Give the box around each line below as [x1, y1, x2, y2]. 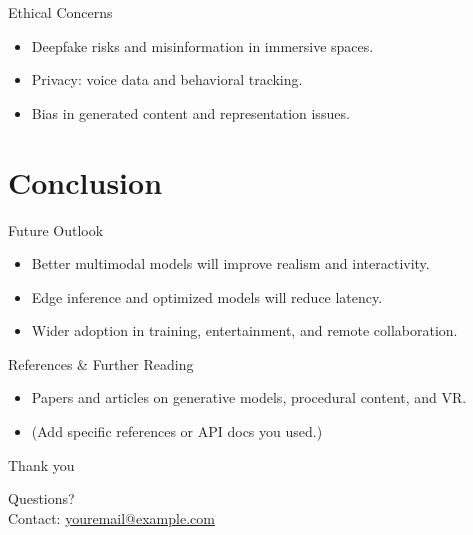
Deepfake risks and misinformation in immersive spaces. [31, 35, 374, 56]
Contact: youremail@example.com [8, 507, 215, 528]
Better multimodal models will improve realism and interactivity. [31, 253, 430, 274]
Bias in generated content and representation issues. [31, 102, 350, 123]
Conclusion [8, 161, 163, 202]
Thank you [8, 454, 75, 475]
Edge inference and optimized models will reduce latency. [31, 286, 383, 307]
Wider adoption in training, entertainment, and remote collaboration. [31, 320, 458, 341]
